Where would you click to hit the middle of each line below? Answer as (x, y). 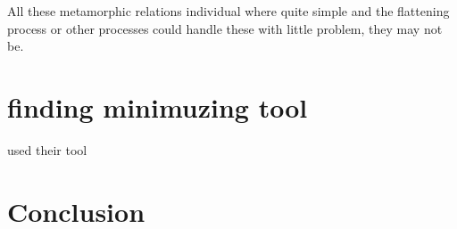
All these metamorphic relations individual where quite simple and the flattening (228, 11)
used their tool (47, 149)
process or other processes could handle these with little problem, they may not (225, 28)
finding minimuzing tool (158, 106)
